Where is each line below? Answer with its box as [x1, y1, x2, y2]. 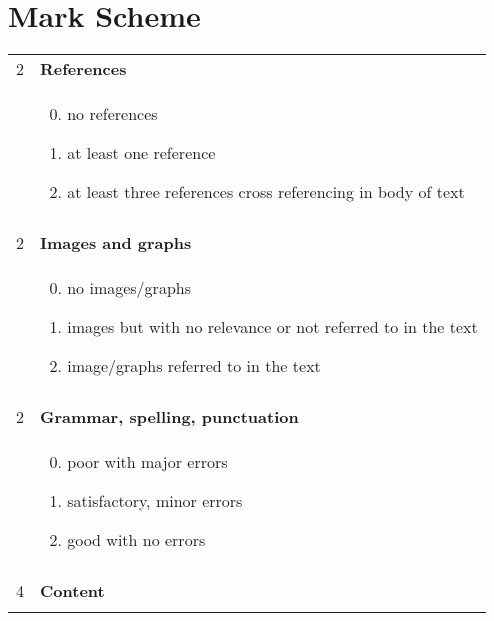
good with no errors [67, 528, 206, 552]
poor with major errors [67, 450, 228, 474]
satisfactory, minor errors [67, 489, 243, 513]
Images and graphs [40, 231, 192, 255]
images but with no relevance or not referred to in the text [67, 315, 478, 339]
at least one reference [67, 141, 216, 165]
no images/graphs [67, 276, 191, 300]
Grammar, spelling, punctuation [40, 405, 299, 429]
